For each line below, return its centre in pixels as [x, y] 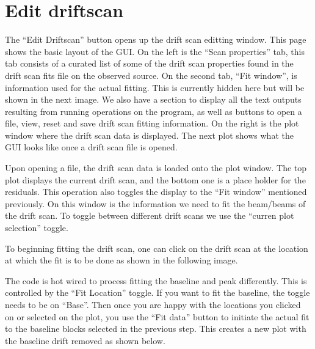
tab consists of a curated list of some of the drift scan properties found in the [149, 63]
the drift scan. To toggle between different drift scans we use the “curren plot [150, 215]
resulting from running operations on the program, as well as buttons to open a [154, 111]
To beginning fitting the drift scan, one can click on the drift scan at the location [157, 248]
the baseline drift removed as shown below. [85, 340]
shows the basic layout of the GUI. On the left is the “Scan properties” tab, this [155, 51]
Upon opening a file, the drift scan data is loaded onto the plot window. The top [156, 168]
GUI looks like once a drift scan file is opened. [91, 147]
